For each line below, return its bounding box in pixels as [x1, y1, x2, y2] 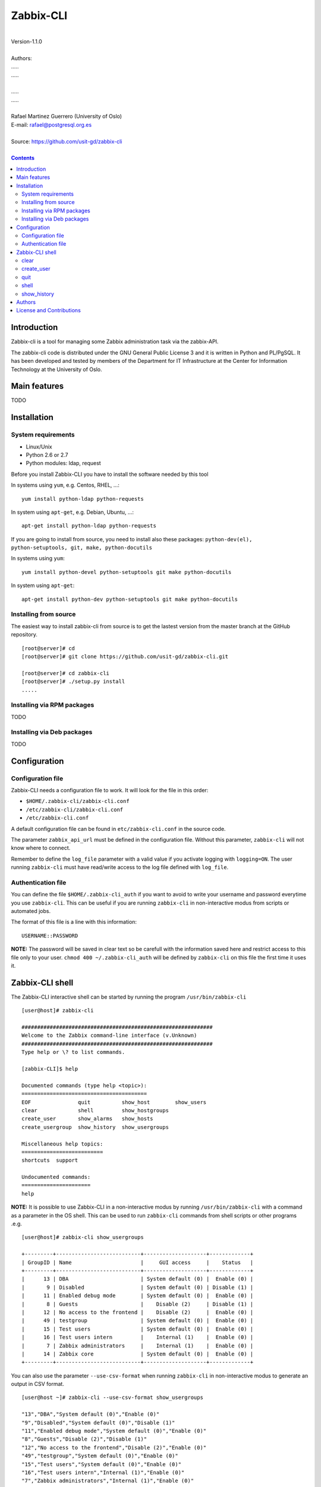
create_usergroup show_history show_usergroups [21, 1124, 169, 1130]
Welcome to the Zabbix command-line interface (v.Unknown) [21, 1032, 197, 1039]
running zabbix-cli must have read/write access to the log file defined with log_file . [11, 864, 229, 871]
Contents [11, 155, 35, 162]
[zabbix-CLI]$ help [21, 1065, 78, 1072]
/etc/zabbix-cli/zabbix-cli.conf [26, 806, 124, 813]
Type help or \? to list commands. [21, 1049, 125, 1056]
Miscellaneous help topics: [21, 1140, 103, 1147]
